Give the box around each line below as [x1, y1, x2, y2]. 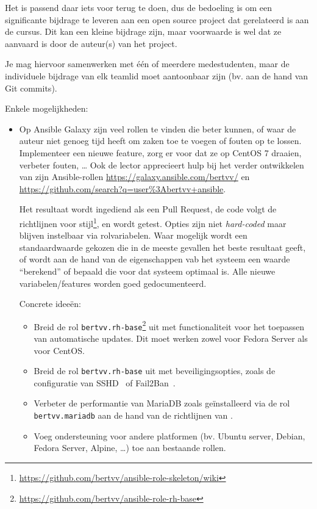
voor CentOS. [34, 344, 85, 356]
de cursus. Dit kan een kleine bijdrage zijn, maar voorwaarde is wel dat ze [5, 25, 282, 38]
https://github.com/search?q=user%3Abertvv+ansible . [19, 182, 226, 195]
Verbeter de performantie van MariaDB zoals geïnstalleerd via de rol [34, 397, 290, 410]
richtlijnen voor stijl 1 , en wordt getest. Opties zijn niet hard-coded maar [19, 215, 287, 229]
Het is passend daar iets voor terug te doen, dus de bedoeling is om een [5, 1, 272, 13]
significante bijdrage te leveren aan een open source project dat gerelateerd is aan [5, 13, 309, 26]
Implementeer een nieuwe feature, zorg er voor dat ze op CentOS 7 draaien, [19, 146, 302, 159]
